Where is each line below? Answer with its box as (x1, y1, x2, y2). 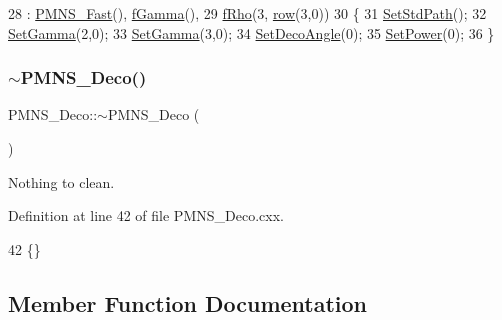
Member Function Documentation (8, 287, 368, 318)
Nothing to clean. (8, 171, 115, 192)
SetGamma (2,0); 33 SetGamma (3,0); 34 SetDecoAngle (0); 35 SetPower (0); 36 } (8, 22, 495, 43)
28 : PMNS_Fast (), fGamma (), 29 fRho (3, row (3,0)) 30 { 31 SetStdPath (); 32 (8, 3, 487, 23)
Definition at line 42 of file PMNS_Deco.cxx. (8, 205, 284, 226)
